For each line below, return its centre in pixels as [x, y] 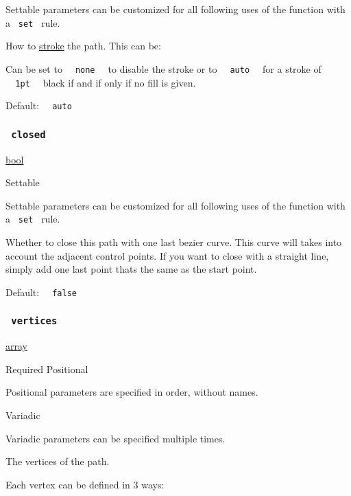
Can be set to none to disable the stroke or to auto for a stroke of [164, 68]
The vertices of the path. [58, 461]
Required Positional [47, 369]
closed [28, 134]
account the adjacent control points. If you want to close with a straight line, [167, 255]
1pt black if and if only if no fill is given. [106, 82]
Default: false [41, 292]
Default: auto [39, 105]
